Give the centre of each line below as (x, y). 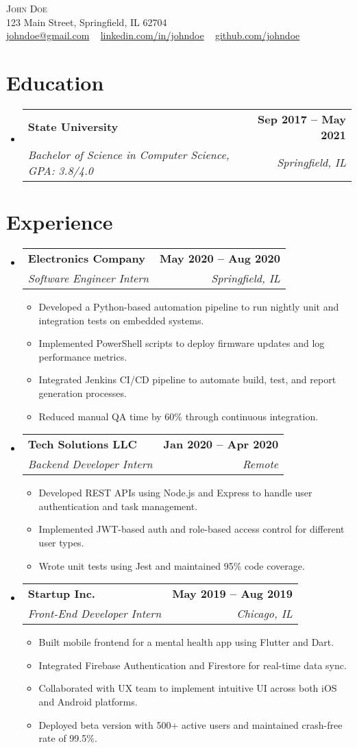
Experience (60, 222)
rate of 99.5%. (68, 738)
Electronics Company (86, 258)
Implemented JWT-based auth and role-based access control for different (192, 529)
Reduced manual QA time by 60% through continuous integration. (178, 416)
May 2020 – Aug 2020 (220, 258)
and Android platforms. (88, 701)
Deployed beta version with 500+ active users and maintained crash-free (190, 724)
